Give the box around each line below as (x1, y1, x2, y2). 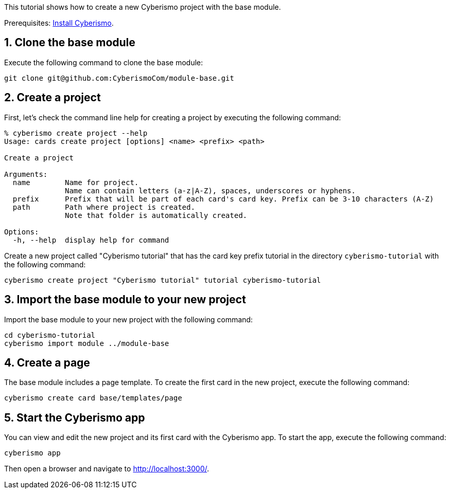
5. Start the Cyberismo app (4, 411, 145, 424)
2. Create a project (4, 91, 101, 104)
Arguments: (4, 170, 48, 178)
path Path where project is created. (12, 203, 195, 211)
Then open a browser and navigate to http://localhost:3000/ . (4, 464, 210, 473)
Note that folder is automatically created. (65, 211, 248, 220)
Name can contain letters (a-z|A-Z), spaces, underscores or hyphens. (65, 186, 356, 195)
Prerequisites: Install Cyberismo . (4, 19, 114, 27)
